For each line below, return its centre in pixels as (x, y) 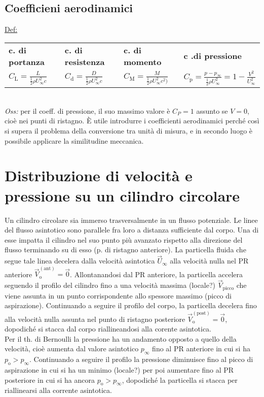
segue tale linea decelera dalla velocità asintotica (80, 261)
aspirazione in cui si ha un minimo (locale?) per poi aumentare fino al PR (119, 369)
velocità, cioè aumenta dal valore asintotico (72, 349)
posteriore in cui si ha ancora (50, 379)
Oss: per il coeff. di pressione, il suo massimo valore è (87, 110)
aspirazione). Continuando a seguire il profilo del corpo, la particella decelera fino (131, 305)
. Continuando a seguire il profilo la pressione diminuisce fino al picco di (141, 359)
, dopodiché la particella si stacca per (180, 379)
